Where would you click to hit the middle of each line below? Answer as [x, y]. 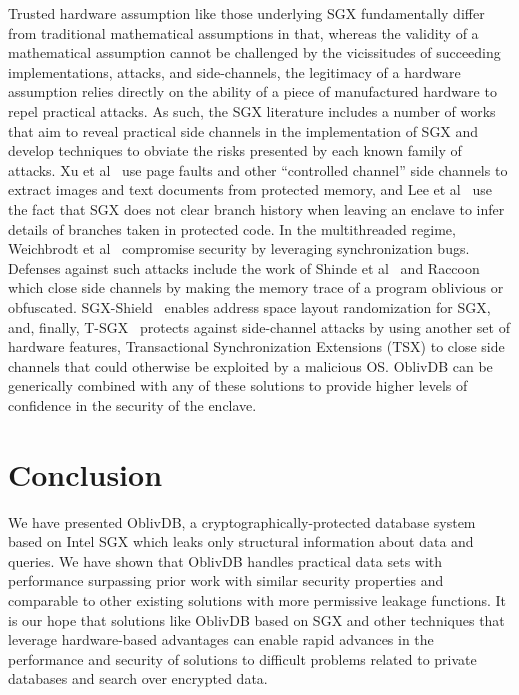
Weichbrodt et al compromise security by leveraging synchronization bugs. [239, 248]
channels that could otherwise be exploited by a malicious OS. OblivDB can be [250, 365]
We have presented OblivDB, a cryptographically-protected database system [242, 521]
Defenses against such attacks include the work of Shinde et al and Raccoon [244, 267]
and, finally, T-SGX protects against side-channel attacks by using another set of [259, 326]
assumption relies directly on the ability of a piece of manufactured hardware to [252, 91]
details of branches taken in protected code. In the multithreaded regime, [232, 228]
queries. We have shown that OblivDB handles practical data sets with [225, 560]
